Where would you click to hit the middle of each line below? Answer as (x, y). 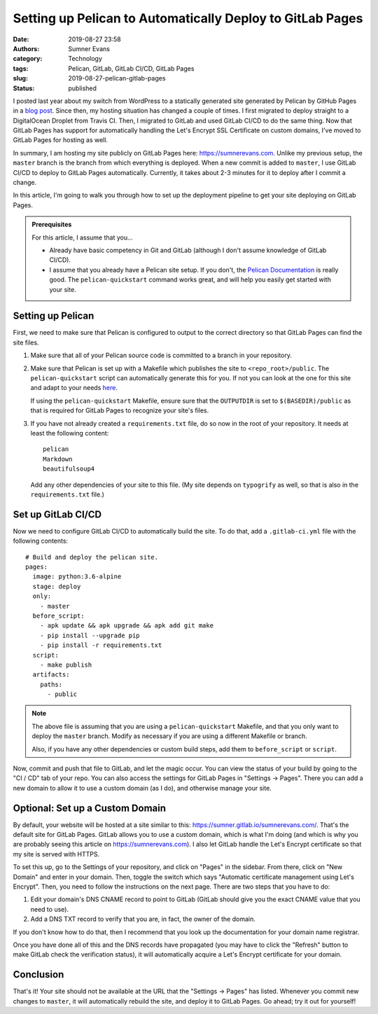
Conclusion (38, 974)
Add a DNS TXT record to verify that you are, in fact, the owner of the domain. (143, 919)
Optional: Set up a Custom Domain (90, 808)
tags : (21, 68)
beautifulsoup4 (69, 469)
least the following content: (70, 433)
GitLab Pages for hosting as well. (61, 140)
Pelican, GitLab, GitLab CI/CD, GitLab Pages (131, 68)
